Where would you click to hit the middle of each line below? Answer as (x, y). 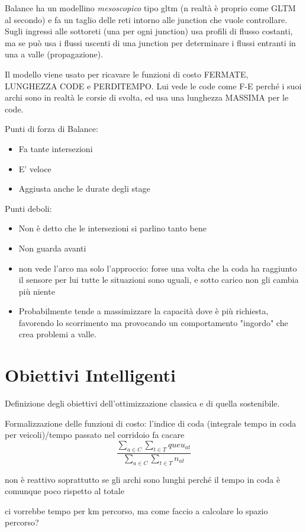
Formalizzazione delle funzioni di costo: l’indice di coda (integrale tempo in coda (151, 423)
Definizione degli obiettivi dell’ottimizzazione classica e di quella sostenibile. (142, 403)
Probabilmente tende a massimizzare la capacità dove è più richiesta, (144, 311)
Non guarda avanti (52, 248)
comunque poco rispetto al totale (65, 491)
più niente (37, 291)
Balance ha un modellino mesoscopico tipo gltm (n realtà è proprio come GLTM (150, 8)
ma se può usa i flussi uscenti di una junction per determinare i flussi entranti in (150, 42)
